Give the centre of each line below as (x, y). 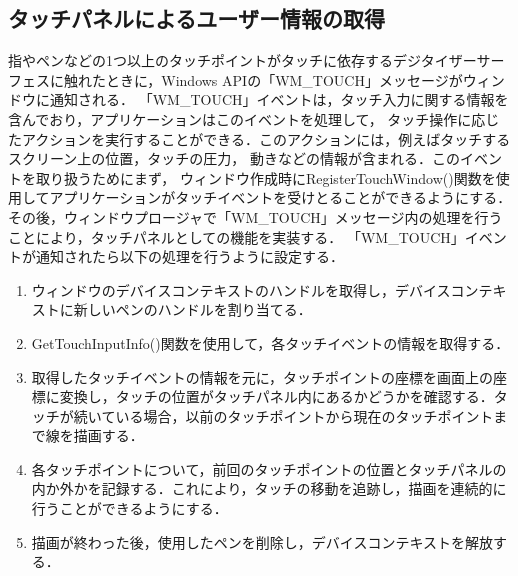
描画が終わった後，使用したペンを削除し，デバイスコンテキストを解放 (262, 541)
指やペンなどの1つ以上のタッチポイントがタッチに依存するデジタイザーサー (256, 60)
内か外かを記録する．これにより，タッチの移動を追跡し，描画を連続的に (269, 488)
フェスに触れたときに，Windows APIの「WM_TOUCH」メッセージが (235, 79)
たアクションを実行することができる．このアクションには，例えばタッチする (259, 138)
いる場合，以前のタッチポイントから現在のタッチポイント (304, 415)
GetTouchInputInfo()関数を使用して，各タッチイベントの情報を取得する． (270, 342)
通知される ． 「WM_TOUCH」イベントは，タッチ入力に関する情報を (279, 99)
